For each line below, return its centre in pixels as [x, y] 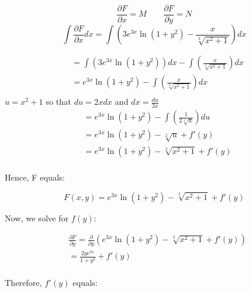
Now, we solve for [37, 218]
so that [59, 102]
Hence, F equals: [35, 177]
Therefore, [23, 282]
